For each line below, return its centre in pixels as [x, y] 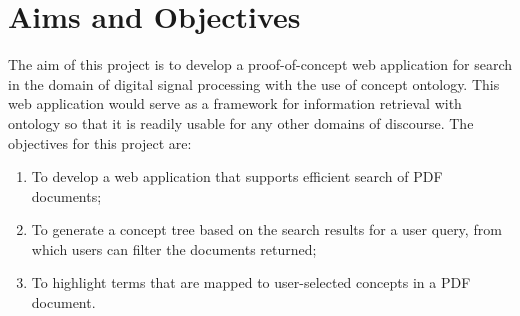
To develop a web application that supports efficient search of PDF [237, 176]
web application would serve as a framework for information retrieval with [235, 103]
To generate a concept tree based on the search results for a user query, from [266, 229]
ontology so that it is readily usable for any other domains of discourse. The [241, 122]
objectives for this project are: [100, 142]
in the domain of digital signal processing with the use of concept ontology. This [254, 83]
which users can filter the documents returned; [174, 248]
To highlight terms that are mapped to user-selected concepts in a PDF [251, 282]
